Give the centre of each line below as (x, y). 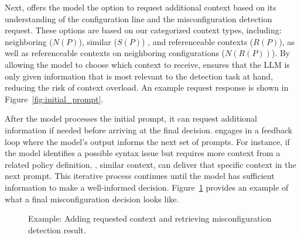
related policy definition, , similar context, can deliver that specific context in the (150, 164)
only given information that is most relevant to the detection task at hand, (139, 76)
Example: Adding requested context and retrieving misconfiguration (150, 218)
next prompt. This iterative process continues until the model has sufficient (140, 176)
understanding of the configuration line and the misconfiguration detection (138, 18)
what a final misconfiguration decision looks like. (92, 199)
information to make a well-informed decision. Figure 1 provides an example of (147, 187)
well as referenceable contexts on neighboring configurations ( (115, 53)
